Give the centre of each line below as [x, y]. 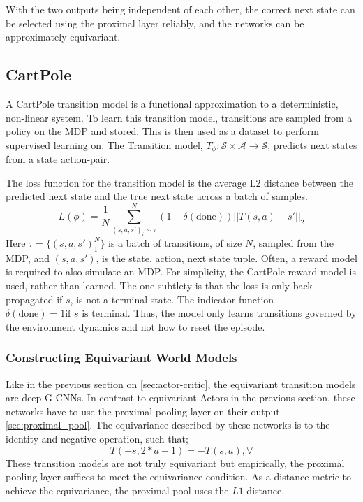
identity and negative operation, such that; [97, 439]
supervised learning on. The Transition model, [104, 144]
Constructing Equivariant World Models [121, 358]
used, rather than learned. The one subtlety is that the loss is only [148, 286]
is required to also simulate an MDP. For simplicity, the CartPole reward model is [181, 272]
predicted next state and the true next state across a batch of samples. [157, 196]
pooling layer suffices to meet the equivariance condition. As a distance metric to [179, 476]
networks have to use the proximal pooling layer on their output [143, 411]
